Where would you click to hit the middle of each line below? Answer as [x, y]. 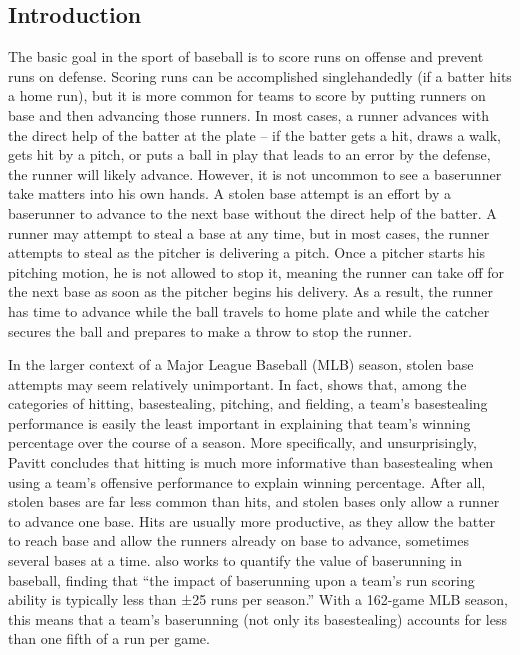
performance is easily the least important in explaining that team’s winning [239, 422]
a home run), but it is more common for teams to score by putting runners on [247, 95]
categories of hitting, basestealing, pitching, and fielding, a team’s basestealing [248, 403]
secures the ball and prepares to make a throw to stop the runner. [210, 330]
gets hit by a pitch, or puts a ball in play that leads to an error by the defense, [249, 154]
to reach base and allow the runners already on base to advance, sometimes [238, 540]
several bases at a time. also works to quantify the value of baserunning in [235, 560]
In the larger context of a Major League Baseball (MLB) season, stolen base [241, 364]
